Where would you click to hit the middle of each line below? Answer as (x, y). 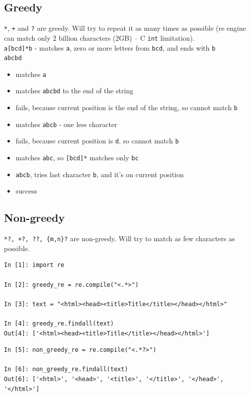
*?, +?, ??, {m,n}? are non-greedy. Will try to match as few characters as (120, 238)
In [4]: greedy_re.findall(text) (59, 324)
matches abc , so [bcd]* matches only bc (77, 158)
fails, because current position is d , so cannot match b (97, 141)
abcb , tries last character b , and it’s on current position (100, 174)
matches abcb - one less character (66, 124)
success (26, 191)
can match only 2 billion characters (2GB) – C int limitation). (100, 37)
